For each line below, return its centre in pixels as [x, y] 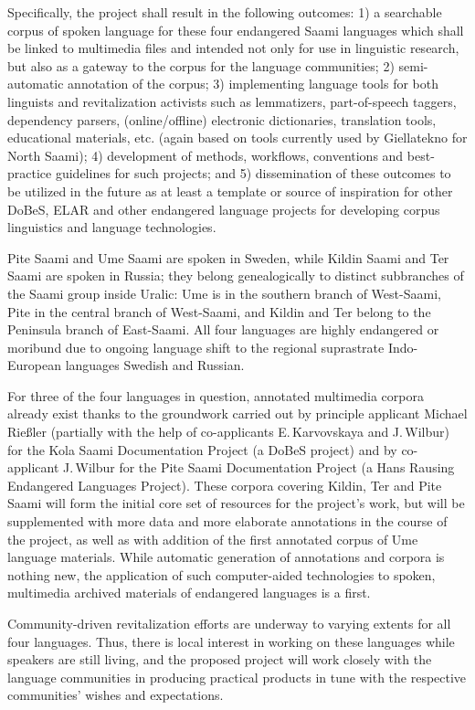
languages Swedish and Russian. [155, 365]
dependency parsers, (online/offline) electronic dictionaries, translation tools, [222, 119]
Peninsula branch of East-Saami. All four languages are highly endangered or [223, 329]
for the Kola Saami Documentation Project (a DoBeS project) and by [202, 449]
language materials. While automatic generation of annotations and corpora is [226, 557]
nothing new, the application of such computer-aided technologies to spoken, [222, 574]
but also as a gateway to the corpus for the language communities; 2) [201, 65]
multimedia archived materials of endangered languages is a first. [189, 593]
